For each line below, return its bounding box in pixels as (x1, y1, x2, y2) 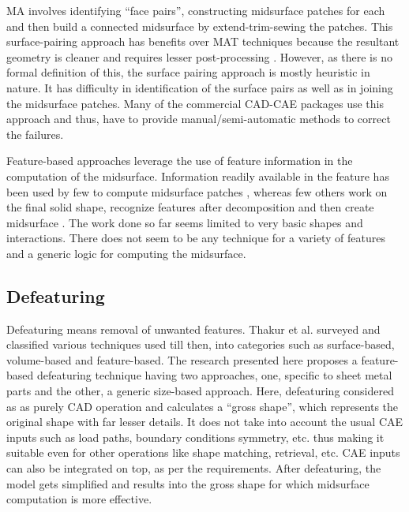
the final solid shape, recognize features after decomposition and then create (6, 199, 374, 215)
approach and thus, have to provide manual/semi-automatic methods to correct (6, 110, 391, 127)
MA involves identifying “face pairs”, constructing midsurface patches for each (6, 2, 385, 18)
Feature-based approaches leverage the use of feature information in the (6, 152, 353, 169)
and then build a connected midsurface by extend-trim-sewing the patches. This (6, 17, 393, 34)
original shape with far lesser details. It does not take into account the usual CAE (6, 413, 403, 430)
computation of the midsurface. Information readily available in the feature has (6, 167, 389, 184)
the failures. (6, 125, 64, 142)
